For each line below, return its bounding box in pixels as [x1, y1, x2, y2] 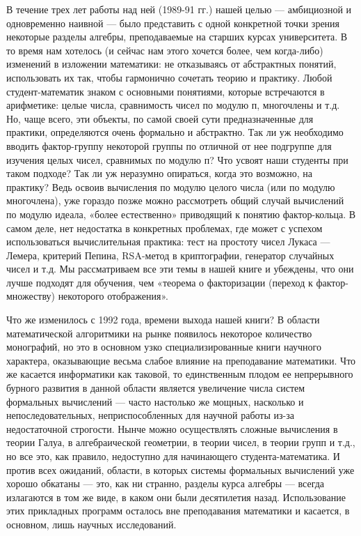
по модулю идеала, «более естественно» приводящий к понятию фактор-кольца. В [6, 206, 356, 221]
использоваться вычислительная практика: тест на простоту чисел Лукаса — [6, 234, 330, 249]
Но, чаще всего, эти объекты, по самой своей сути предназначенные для [6, 111, 314, 125]
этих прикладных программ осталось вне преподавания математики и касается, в [6, 503, 350, 518]
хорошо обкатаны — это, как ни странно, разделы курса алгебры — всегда [6, 476, 325, 491]
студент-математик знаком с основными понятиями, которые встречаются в [6, 84, 325, 98]
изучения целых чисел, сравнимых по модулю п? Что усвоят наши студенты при [6, 152, 348, 167]
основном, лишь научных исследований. [6, 516, 177, 531]
